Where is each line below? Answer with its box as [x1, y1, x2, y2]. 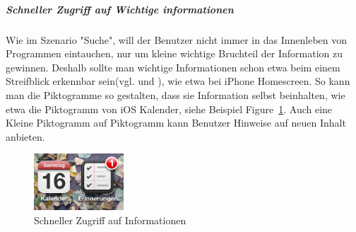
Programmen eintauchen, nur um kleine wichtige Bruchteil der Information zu [6, 46, 343, 61]
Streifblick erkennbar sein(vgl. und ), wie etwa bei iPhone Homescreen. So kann [6, 74, 350, 88]
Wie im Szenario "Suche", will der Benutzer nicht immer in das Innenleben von [6, 32, 347, 47]
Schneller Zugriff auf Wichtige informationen [6, 1, 234, 16]
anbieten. [6, 129, 45, 144]
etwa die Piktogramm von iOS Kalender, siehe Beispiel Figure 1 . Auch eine [6, 101, 333, 116]
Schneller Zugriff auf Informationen [34, 212, 186, 227]
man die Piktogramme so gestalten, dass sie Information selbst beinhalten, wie [6, 87, 345, 102]
